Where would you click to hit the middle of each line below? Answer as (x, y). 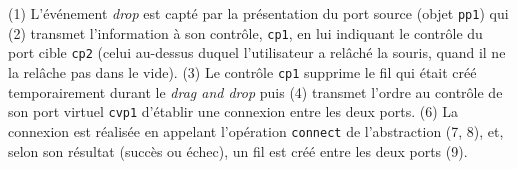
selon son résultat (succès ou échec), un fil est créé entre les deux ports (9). (238, 150)
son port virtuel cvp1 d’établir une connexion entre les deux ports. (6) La (233, 111)
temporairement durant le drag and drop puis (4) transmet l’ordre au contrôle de (255, 91)
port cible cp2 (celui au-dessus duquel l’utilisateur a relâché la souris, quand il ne (257, 52)
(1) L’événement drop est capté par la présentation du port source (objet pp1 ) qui (258, 13)
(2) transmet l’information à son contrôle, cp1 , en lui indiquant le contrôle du (245, 32)
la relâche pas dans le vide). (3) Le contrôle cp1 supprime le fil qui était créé (242, 71)
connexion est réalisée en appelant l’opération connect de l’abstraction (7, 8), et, (256, 130)
